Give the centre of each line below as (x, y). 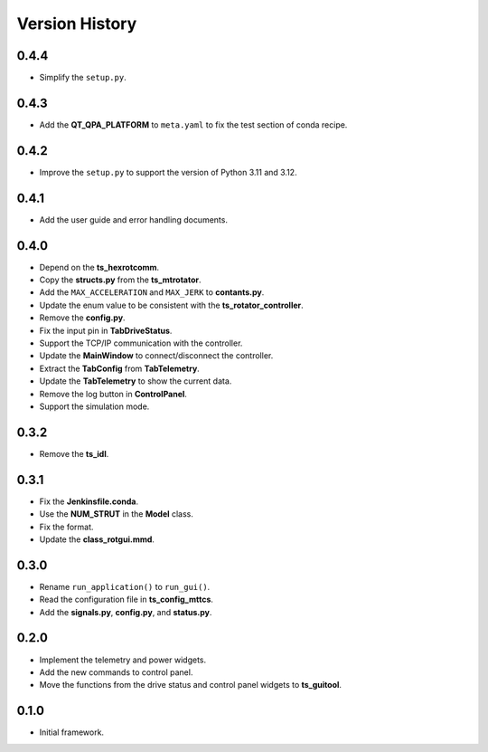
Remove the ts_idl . (74, 453)
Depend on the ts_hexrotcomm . (99, 267)
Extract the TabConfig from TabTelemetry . (120, 368)
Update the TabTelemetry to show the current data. (136, 381)
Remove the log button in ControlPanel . (113, 394)
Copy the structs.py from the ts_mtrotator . (121, 280)
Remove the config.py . (82, 318)
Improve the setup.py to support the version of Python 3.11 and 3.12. (168, 172)
